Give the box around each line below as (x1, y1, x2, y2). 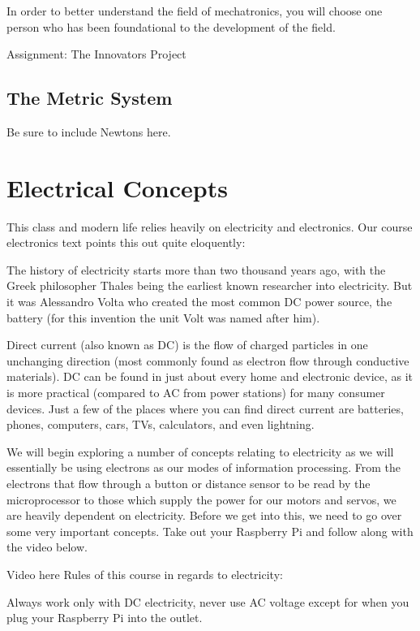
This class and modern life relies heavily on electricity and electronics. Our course (6, 218, 413, 235)
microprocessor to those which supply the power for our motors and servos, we (6, 491, 396, 508)
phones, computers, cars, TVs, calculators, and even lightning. (6, 416, 315, 433)
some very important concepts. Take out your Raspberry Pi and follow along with (6, 522, 414, 539)
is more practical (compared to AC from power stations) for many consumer (6, 384, 385, 401)
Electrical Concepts (6, 171, 228, 204)
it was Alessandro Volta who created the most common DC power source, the (6, 293, 392, 310)
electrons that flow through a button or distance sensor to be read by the (6, 475, 371, 492)
